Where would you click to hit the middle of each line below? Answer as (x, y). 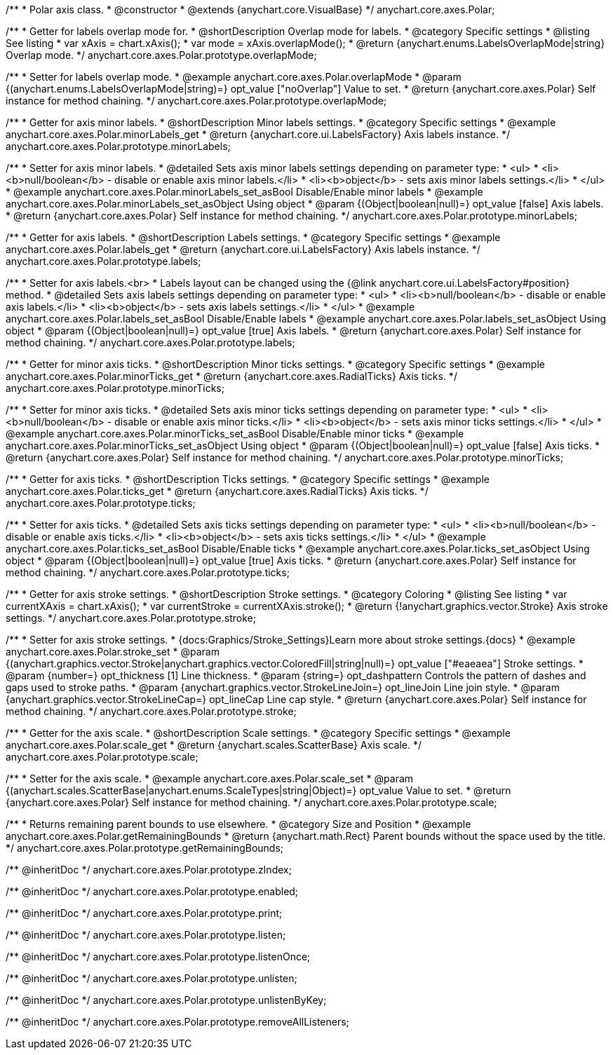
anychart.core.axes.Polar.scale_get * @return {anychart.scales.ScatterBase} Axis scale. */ (214, 745)
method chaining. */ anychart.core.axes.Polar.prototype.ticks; (148, 572)
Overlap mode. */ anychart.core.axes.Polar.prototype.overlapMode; (161, 55)
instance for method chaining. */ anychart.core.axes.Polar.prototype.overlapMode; (196, 101)
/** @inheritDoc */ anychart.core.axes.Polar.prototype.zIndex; (149, 870)
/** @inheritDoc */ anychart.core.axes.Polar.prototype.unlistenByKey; (166, 1000)
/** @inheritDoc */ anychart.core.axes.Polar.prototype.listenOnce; (158, 957)
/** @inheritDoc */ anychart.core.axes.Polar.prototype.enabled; (152, 891)
